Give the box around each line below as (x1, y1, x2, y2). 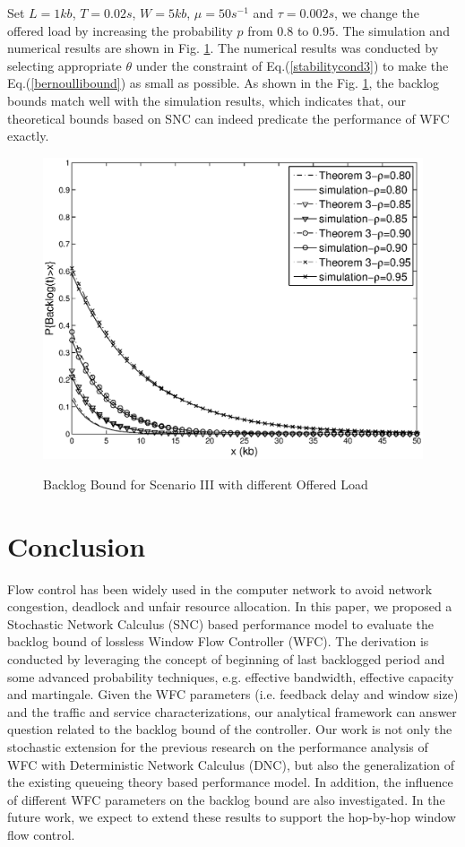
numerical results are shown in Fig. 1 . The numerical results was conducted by (7, 39, 439, 57)
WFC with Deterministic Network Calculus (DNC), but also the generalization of (7, 755, 455, 774)
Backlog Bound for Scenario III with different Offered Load (43, 474, 368, 493)
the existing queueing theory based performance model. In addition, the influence (7, 773, 453, 791)
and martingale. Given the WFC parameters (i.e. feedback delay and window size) (7, 685, 459, 704)
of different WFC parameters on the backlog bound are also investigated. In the (7, 790, 445, 808)
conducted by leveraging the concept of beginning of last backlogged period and (7, 650, 445, 669)
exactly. (7, 126, 49, 145)
